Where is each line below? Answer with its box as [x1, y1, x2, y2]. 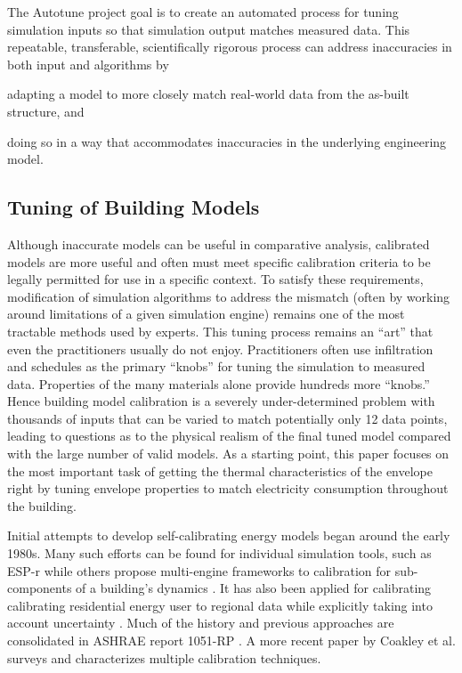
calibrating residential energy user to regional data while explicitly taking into [7, 596, 433, 614]
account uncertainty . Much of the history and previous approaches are [7, 613, 394, 632]
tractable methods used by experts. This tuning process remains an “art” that [7, 321, 434, 340]
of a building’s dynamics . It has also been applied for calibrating [76, 579, 432, 597]
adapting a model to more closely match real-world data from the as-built [7, 85, 409, 103]
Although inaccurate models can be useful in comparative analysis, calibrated [7, 234, 430, 253]
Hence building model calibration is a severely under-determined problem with [7, 392, 435, 410]
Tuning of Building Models [7, 193, 260, 221]
